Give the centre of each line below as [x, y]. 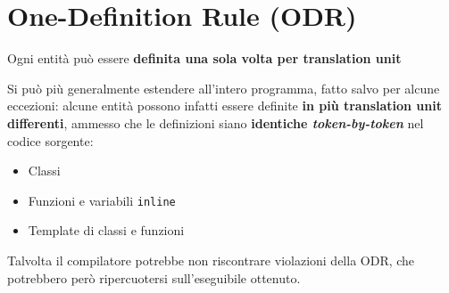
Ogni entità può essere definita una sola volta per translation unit [204, 58]
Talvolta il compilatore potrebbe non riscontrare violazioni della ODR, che [211, 260]
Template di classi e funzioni [106, 230]
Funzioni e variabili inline [102, 200]
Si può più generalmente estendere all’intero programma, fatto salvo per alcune [224, 88]
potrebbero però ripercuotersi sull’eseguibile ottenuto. [154, 277]
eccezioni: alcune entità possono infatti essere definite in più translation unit [224, 106]
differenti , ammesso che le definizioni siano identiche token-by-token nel [216, 122]
